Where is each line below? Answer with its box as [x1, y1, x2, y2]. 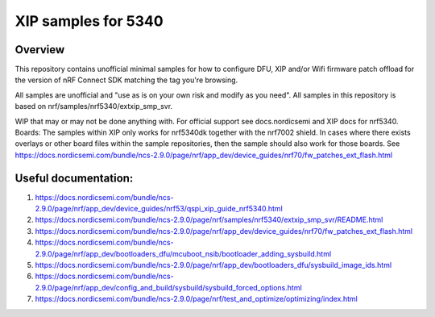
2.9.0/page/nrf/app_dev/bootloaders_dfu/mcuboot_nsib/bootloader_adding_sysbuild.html [35, 248, 332, 258]
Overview [14, 43, 65, 56]
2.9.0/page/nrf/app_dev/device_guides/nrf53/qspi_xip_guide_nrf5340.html [35, 204, 284, 214]
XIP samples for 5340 [14, 12, 164, 30]
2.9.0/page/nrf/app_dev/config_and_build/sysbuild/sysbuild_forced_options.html [35, 282, 302, 292]
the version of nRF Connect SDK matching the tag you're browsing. [14, 75, 238, 85]
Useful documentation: [14, 171, 134, 185]
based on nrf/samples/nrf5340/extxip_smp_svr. [14, 102, 173, 111]
